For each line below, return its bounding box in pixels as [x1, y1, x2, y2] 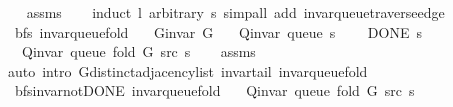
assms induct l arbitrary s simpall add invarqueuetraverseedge [26, 2, 445, 22]
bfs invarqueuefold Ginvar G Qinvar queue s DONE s [14, 21, 422, 42]
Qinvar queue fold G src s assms [21, 41, 256, 62]
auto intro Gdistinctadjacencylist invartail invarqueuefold [7, 60, 368, 81]
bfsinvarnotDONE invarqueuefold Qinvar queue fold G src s [14, 80, 415, 101]
